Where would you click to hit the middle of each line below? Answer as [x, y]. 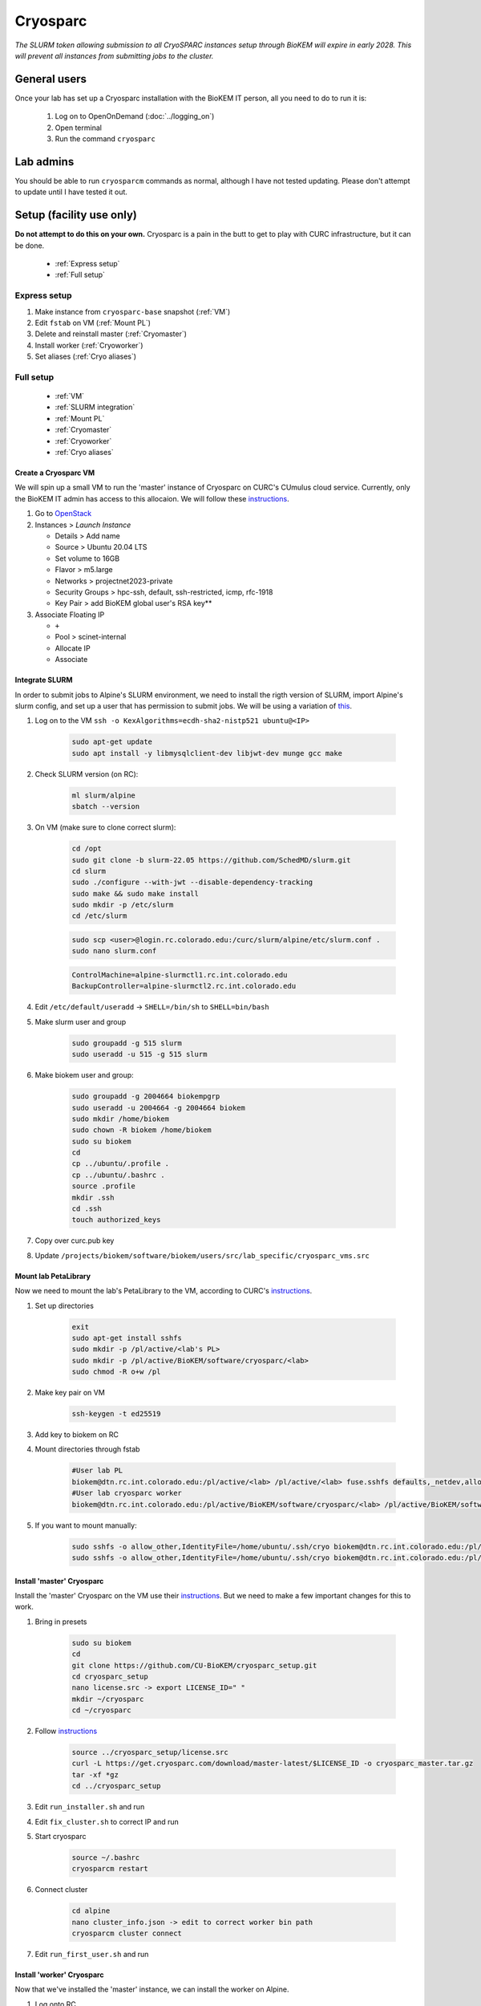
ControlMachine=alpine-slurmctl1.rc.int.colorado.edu [180, 975]
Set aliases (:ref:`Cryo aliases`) [85, 356]
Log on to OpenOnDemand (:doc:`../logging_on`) [135, 116]
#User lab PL [97, 1471]
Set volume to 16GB [87, 558]
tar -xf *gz [95, 1775]
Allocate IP [73, 648]
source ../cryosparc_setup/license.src [150, 1752]
